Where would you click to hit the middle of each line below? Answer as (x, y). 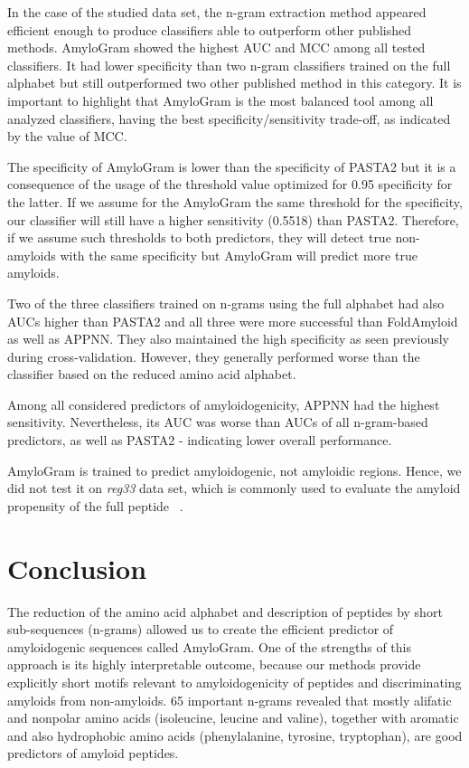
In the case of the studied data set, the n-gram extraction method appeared (217, 12)
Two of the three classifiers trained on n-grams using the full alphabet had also (226, 303)
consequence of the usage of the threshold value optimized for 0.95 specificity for (230, 184)
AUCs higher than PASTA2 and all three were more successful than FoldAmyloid (233, 321)
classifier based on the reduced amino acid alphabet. (152, 374)
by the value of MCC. (67, 136)
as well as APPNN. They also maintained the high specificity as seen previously (228, 339)
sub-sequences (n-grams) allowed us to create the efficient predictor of (201, 629)
